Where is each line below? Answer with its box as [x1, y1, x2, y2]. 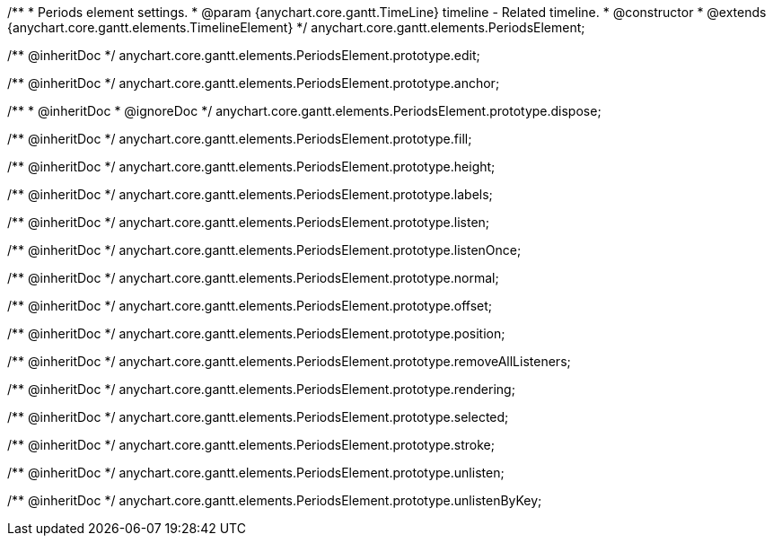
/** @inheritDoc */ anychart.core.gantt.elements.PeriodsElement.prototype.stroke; [7, 437, 495, 452]
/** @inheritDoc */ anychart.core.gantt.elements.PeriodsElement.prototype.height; [7, 159, 496, 174]
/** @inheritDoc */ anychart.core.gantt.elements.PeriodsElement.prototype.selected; [7, 409, 509, 425]
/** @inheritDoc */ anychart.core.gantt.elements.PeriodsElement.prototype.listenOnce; [7, 242, 522, 258]
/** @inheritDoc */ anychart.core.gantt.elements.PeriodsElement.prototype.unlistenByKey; [7, 493, 542, 508]
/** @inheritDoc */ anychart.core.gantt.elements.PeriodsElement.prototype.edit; [7, 48, 480, 63]
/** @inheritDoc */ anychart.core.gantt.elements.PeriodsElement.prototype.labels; [7, 187, 493, 202]
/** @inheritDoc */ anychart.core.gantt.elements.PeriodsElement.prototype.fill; [7, 131, 472, 146]
